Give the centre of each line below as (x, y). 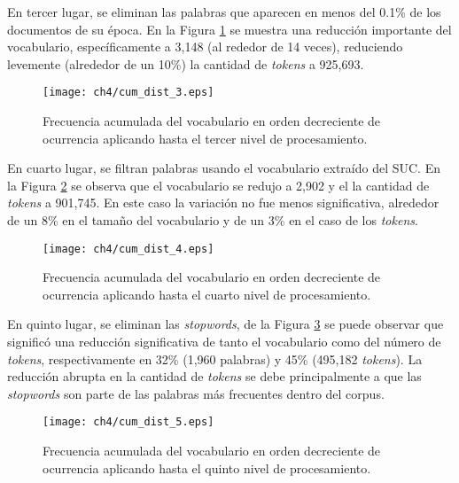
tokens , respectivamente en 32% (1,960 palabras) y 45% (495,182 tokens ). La (215, 358)
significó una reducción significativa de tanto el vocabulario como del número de (224, 342)
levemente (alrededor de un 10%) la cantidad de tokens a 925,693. (186, 63)
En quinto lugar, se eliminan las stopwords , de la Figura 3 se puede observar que (226, 324)
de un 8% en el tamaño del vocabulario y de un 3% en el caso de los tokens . (213, 220)
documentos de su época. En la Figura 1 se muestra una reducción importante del (229, 29)
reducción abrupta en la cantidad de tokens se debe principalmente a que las (214, 376)
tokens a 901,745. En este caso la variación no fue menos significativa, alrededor (223, 203)
